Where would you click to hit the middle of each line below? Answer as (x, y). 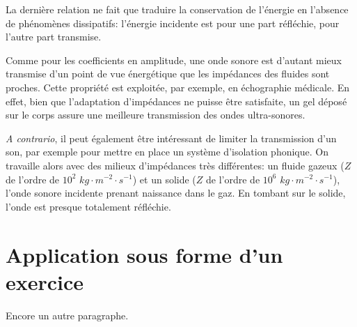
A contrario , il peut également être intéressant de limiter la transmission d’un (171, 138)
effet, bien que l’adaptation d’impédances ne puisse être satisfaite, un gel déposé (176, 101)
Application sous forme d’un (144, 254)
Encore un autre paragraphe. (67, 315)
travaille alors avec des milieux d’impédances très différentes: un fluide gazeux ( (175, 165)
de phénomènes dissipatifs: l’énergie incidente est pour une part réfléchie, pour (173, 23)
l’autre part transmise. (54, 37)
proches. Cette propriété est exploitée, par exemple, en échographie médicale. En (178, 87)
